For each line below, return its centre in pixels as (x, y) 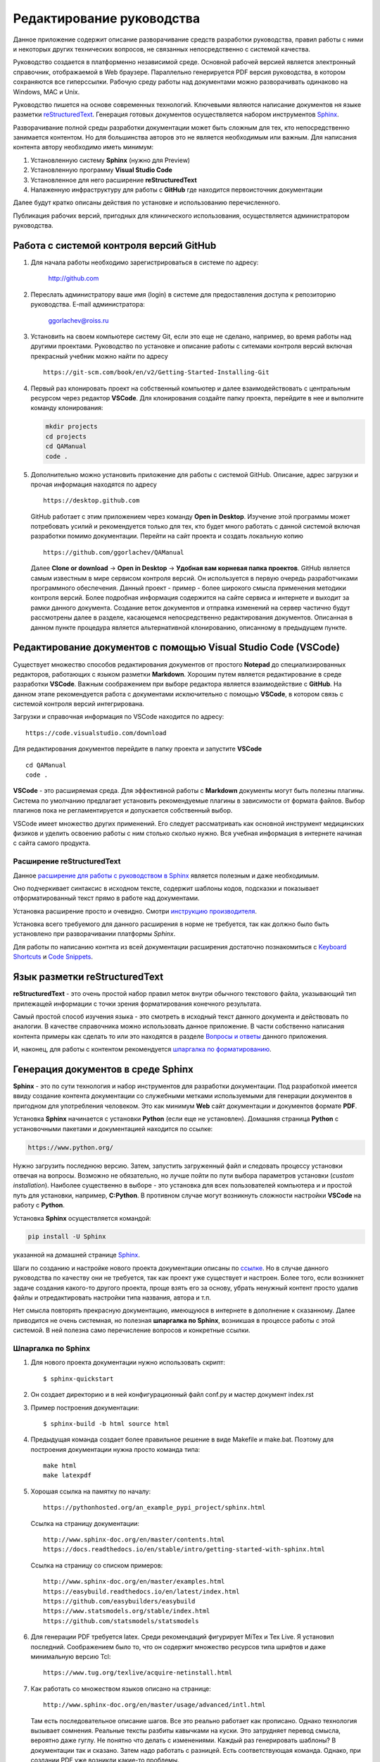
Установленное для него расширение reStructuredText (114, 180)
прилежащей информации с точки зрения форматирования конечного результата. (137, 1004)
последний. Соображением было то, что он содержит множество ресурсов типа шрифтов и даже (178, 1646)
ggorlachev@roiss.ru (78, 320)
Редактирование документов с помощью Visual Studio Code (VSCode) (177, 647)
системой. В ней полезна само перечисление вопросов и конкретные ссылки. (132, 1330)
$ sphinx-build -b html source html (106, 1423)
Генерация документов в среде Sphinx (103, 1069)
